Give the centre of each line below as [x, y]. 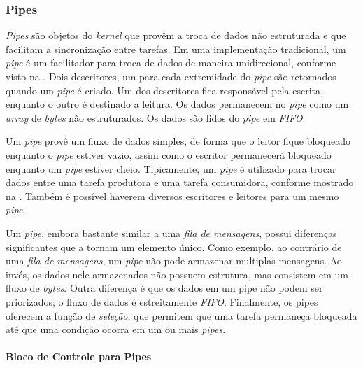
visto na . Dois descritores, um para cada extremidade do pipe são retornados [171, 76]
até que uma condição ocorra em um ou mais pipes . [116, 329]
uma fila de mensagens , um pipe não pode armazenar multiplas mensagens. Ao [174, 261]
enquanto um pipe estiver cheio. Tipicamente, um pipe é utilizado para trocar [171, 168]
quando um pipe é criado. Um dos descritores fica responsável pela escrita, [164, 90]
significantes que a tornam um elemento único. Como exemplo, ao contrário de [174, 247]
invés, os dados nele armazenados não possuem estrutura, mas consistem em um [177, 274]
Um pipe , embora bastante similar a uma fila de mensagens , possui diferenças [171, 233]
